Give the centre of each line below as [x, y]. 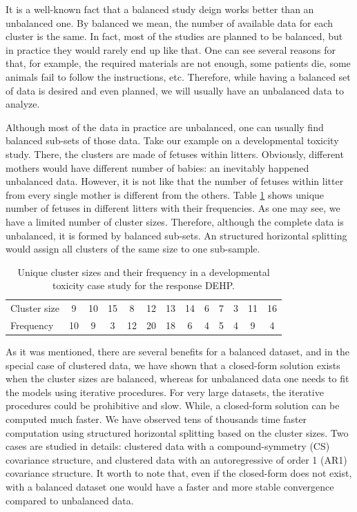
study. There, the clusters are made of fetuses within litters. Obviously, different [175, 154]
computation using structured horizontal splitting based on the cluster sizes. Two [177, 432]
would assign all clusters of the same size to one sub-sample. [133, 249]
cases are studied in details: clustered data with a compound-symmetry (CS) [168, 446]
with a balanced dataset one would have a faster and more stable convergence [170, 486]
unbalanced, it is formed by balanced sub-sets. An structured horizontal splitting [176, 235]
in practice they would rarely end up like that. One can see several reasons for [171, 49]
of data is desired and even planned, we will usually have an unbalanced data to [175, 90]
